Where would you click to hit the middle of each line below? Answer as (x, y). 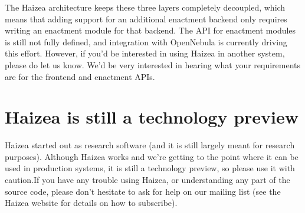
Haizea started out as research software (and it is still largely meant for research (150, 145)
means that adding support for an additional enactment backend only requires (146, 19)
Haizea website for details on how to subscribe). (91, 203)
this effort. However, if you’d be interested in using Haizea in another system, (145, 53)
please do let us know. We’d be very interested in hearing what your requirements (153, 64)
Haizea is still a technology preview (152, 117)
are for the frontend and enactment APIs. (80, 76)
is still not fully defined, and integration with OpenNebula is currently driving (146, 41)
